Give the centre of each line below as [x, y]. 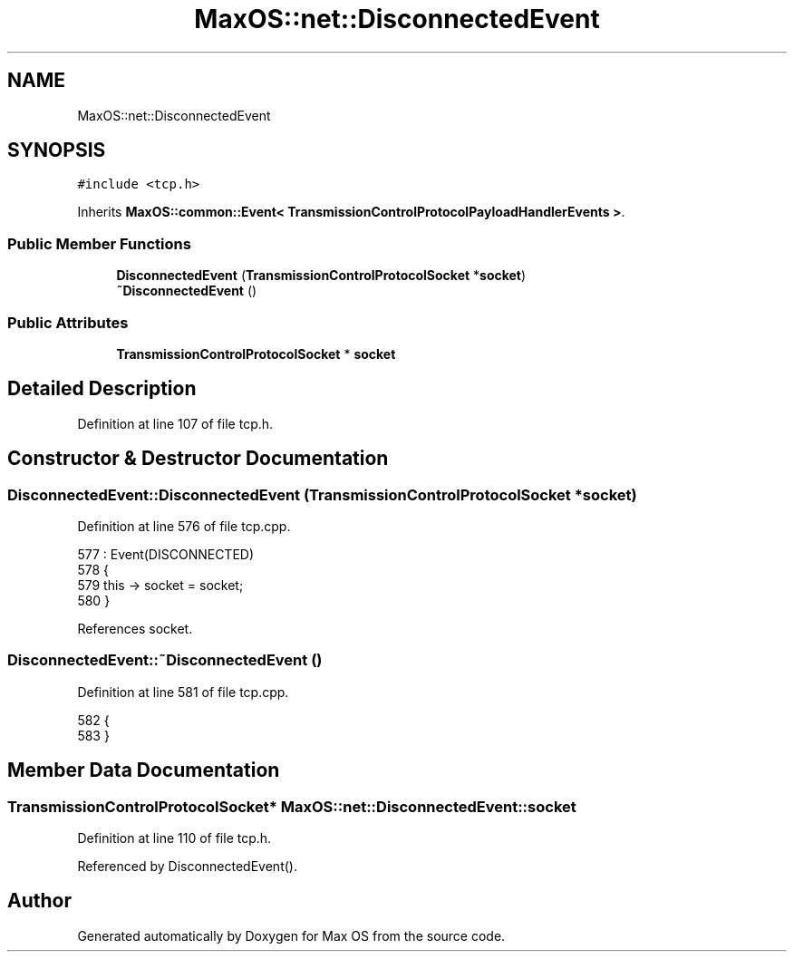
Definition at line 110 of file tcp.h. [174, 838]
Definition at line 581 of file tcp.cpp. [183, 692]
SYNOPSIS [57, 150]
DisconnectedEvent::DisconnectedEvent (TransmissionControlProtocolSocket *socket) [322, 494]
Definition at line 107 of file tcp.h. [175, 423]
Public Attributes [68, 322]
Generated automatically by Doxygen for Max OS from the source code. [291, 935]
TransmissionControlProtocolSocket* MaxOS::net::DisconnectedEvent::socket [292, 806]
